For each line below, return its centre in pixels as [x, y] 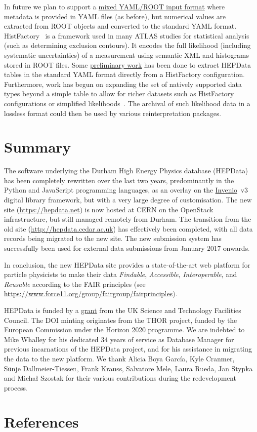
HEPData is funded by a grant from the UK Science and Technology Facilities [123, 310]
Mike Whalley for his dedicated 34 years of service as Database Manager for [119, 339]
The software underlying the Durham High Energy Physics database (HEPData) [126, 171]
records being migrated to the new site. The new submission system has [113, 238]
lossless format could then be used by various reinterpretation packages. [113, 113]
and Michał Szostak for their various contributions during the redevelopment [120, 378]
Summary [38, 147]
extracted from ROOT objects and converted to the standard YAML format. [120, 26]
